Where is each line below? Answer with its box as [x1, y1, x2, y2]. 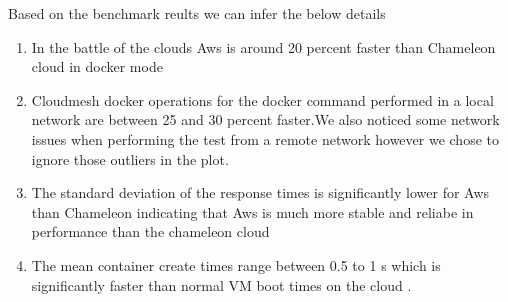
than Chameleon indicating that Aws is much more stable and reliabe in [31, 201, 474, 222]
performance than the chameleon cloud [31, 221, 270, 242]
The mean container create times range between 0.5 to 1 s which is [31, 254, 441, 275]
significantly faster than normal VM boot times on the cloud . [31, 274, 412, 295]
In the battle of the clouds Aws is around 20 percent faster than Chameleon [31, 36, 496, 57]
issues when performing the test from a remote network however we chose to [31, 128, 499, 149]
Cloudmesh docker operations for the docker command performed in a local [31, 89, 494, 110]
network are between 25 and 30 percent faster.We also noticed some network [31, 109, 500, 130]
